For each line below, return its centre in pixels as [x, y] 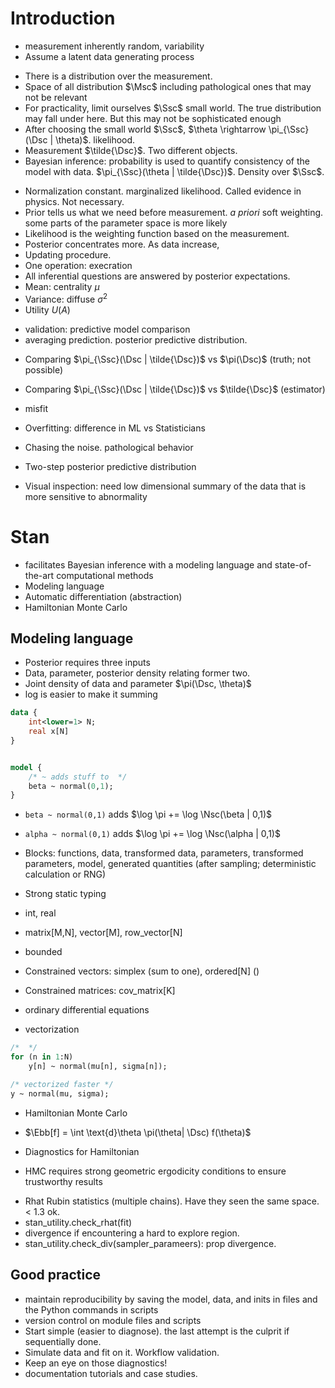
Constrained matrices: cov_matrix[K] [100, 991]
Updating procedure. [68, 254]
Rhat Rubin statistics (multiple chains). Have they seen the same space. [172, 1201]
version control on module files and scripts [113, 1320]
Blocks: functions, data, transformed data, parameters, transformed [164, 853]
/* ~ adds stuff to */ [78, 777]
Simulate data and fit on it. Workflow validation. [122, 1352]
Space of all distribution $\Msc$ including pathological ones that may [168, 86]
